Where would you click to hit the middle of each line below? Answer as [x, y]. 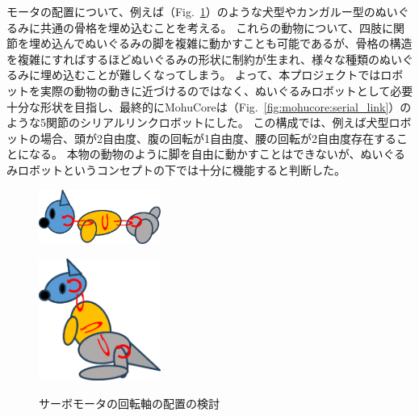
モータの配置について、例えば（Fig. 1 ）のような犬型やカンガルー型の [191, 11]
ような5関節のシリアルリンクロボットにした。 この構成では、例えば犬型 [198, 122]
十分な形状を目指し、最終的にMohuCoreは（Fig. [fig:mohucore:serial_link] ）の [209, 106]
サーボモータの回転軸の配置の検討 [129, 403]
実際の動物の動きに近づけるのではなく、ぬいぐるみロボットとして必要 [226, 90]
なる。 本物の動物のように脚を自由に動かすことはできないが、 [195, 154]
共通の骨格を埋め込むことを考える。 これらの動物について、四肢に [217, 27]
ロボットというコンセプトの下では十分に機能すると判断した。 [181, 169]
